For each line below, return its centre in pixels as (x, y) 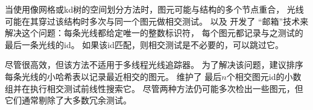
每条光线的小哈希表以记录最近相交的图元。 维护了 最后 (113, 76)
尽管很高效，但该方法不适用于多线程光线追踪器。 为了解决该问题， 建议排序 (154, 65)
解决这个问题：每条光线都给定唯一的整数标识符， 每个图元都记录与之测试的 (154, 33)
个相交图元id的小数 (264, 76)
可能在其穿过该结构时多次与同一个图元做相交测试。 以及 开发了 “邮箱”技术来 (157, 21)
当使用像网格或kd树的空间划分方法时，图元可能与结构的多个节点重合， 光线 (154, 9)
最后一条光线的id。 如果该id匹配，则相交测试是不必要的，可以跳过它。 (144, 44)
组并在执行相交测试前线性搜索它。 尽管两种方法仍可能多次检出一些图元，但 (154, 88)
